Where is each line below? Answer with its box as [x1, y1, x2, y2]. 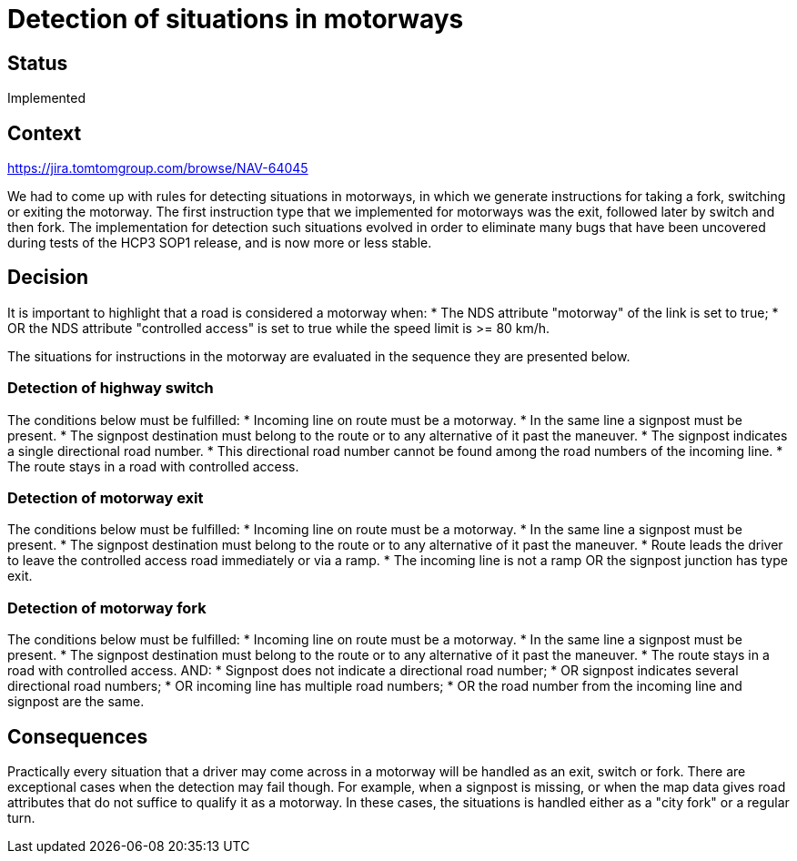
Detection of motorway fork [7, 598, 207, 617]
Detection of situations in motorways [7, 4, 464, 35]
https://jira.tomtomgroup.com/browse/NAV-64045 [7, 160, 308, 177]
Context [7, 121, 82, 145]
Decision [7, 266, 89, 289]
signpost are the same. [7, 694, 145, 710]
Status [7, 51, 68, 75]
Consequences [7, 724, 148, 748]
